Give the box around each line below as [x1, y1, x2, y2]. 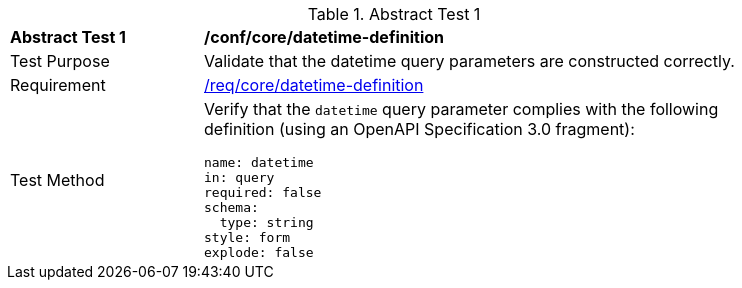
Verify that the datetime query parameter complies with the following [204, 99, 719, 119]
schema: [204, 200, 259, 215]
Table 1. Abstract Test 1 [307, 4, 481, 24]
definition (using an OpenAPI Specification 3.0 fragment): [204, 119, 635, 139]
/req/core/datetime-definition [204, 75, 424, 95]
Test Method [10, 169, 105, 190]
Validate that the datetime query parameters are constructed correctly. [204, 51, 735, 71]
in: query [204, 170, 275, 185]
